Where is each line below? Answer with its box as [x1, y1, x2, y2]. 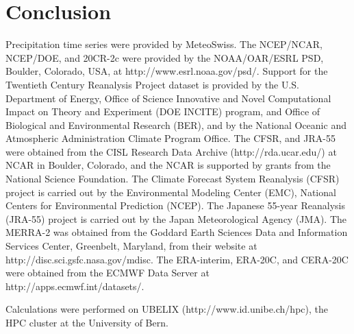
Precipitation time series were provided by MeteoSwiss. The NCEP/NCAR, [5, 37, 323, 51]
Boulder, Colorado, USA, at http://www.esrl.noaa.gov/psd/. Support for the [5, 64, 328, 78]
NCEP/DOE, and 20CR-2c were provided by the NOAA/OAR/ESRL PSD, [5, 50, 324, 64]
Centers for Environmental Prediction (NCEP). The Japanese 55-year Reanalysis [5, 198, 345, 213]
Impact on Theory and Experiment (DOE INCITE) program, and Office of [5, 104, 320, 119]
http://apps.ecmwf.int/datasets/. [5, 278, 144, 293]
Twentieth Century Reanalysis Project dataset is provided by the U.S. [5, 77, 299, 91]
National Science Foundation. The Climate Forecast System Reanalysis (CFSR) [5, 171, 340, 186]
